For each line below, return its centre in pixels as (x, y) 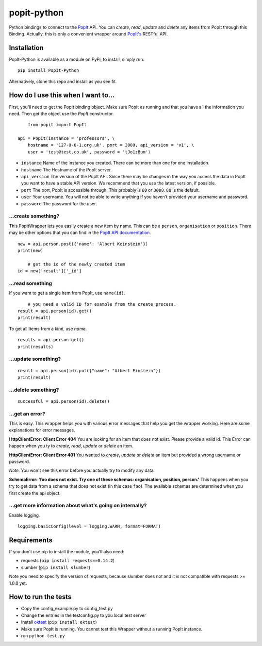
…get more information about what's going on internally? (78, 506)
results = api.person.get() (51, 340)
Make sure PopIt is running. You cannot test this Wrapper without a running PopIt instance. (112, 629)
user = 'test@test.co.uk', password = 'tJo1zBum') (89, 152)
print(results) (36, 347)
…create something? (34, 216)
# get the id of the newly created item (76, 264)
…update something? (35, 359)
